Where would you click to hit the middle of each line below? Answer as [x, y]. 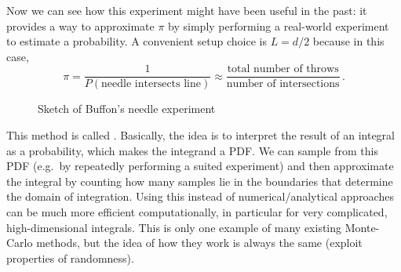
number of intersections [283, 84]
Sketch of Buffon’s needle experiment [127, 109]
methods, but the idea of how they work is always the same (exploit [199, 243]
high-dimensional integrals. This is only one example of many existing [174, 227]
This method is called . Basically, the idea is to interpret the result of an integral [200, 135]
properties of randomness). [70, 257]
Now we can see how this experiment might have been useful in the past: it [187, 10]
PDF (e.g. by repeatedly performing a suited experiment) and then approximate [200, 166]
